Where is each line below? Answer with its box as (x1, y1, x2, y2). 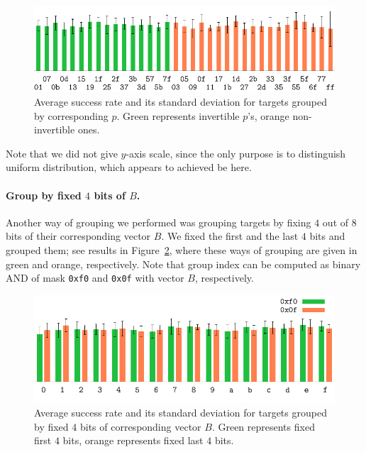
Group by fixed (6, 187, 82, 202)
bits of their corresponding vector (6, 228, 151, 243)
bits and (309, 228, 345, 243)
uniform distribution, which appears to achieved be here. (6, 160, 252, 175)
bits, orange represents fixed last (62, 433, 204, 448)
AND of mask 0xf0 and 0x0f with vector (6, 270, 184, 285)
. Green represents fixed (211, 419, 315, 434)
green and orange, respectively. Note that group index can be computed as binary (6, 256, 361, 271)
